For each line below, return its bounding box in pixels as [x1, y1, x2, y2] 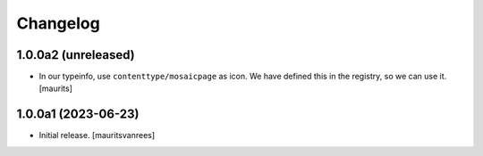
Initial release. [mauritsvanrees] [38, 130, 156, 141]
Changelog [16, 13, 100, 33]
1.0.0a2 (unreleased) [16, 47, 135, 62]
